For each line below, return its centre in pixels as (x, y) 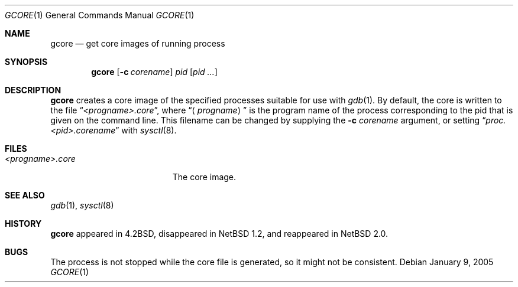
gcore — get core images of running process (138, 43)
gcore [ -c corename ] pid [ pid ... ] (154, 72)
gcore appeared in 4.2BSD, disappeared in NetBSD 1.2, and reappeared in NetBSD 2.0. (219, 234)
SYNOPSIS (26, 62)
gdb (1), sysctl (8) (82, 205)
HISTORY (23, 224)
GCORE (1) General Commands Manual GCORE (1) (100, 15)
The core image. (204, 177)
